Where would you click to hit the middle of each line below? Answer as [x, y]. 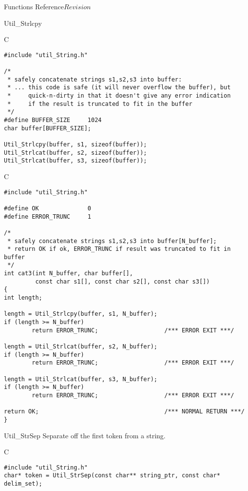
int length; [23, 298]
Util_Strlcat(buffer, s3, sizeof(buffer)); [76, 161]
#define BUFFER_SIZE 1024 [53, 120]
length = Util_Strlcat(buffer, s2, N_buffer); [81, 347]
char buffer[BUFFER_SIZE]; [48, 128]
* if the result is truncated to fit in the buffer [100, 104]
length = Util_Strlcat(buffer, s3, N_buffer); [81, 379]
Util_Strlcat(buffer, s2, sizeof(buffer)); [76, 153]
